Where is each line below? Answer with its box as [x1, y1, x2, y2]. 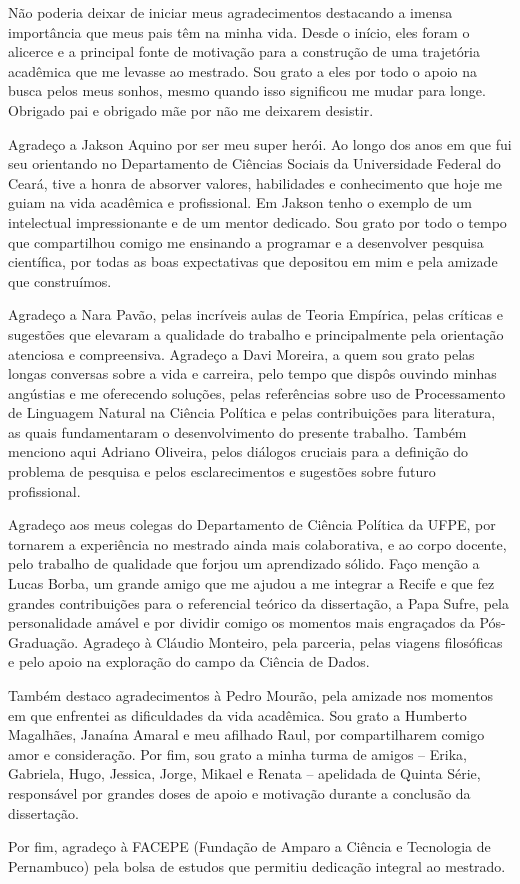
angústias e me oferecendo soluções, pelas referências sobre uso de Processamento [8, 382, 506, 403]
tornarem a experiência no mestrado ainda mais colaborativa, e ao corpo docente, [8, 533, 507, 554]
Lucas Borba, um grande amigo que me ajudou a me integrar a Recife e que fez [8, 573, 495, 594]
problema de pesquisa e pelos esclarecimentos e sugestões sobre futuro [8, 461, 436, 482]
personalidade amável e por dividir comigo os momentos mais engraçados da [8, 612, 475, 633]
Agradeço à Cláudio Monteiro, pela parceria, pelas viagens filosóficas [82, 631, 503, 652]
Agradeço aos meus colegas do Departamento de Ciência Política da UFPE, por [8, 514, 496, 535]
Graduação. [8, 631, 79, 652]
